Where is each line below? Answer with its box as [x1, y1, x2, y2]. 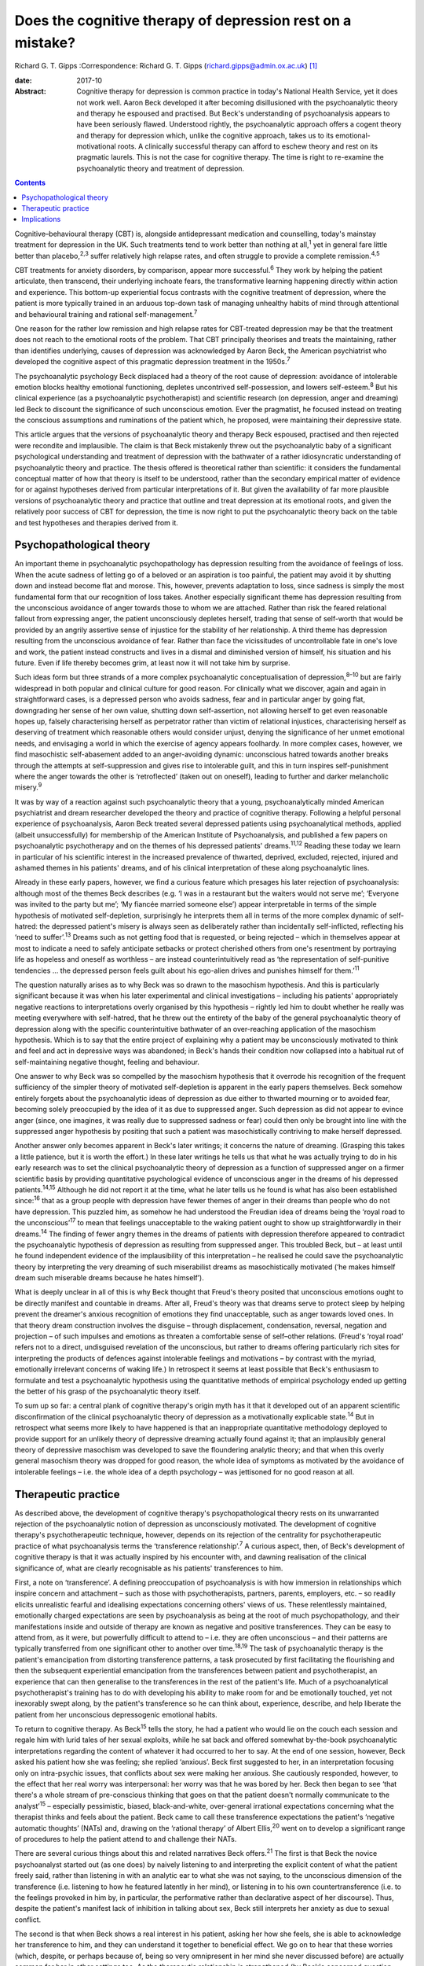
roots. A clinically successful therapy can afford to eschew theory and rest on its [118, 142, 378, 151]
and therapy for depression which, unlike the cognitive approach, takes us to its [76, 131, 334, 140]
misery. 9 [14, 781, 42, 792]
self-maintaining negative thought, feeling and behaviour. [14, 1057, 200, 1066]
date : [14, 75, 32, 85]
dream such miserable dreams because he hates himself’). [14, 1273, 204, 1283]
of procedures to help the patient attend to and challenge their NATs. [14, 1834, 237, 1843]
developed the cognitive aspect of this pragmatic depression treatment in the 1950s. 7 [14, 355, 291, 366]
